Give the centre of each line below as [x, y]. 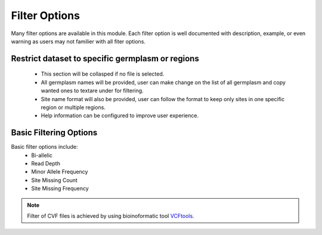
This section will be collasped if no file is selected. [103, 74]
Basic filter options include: [44, 147]
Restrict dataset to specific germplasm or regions [105, 59]
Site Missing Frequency [60, 189]
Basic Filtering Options [54, 133]
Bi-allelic [42, 155]
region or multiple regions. [73, 107]
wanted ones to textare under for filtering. [92, 91]
